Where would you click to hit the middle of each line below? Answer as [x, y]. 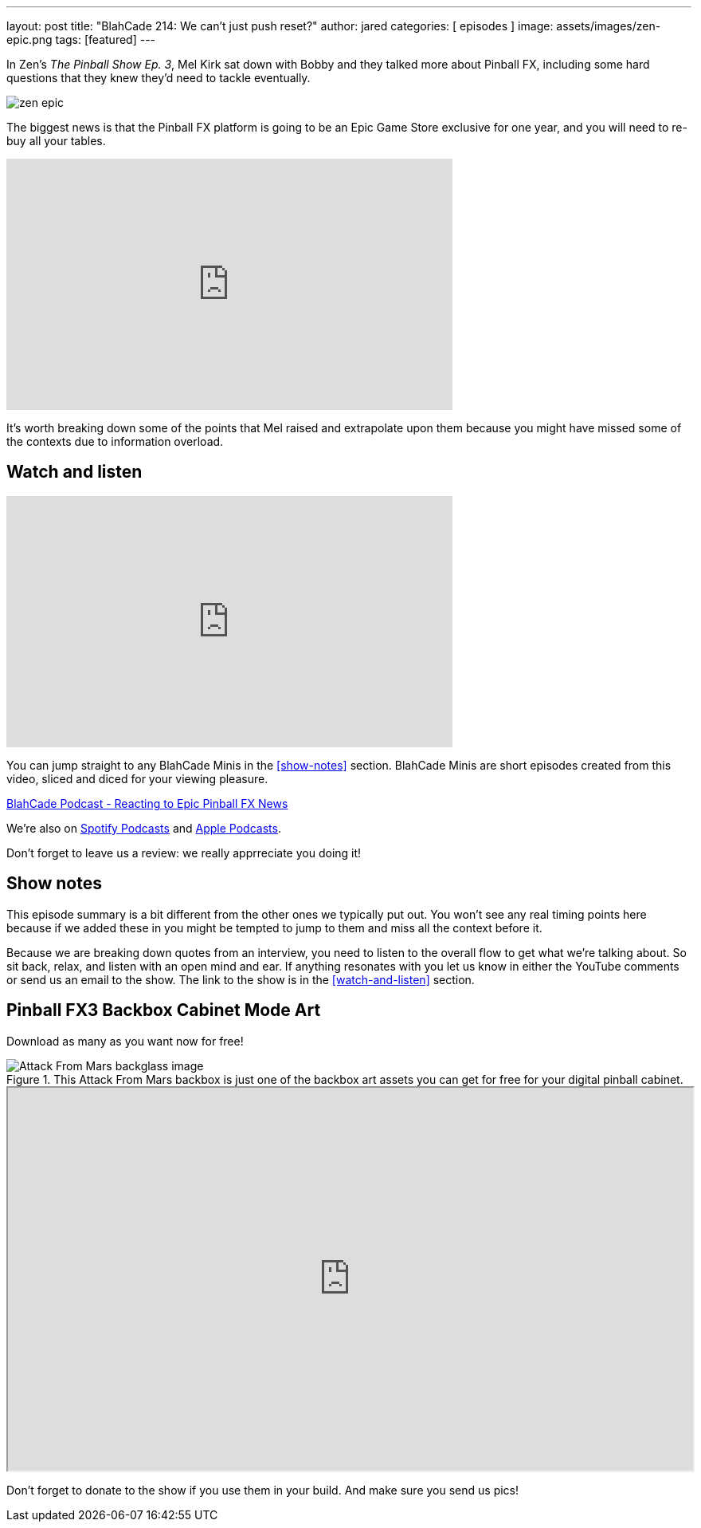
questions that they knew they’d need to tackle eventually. [159, 78]
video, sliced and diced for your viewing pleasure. [137, 778]
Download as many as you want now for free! [125, 1041]
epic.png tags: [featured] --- [81, 39]
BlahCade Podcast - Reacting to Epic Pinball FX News [147, 803]
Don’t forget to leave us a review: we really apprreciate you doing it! [184, 853]
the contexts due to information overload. [115, 441]
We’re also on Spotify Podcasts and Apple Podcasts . [144, 828]
